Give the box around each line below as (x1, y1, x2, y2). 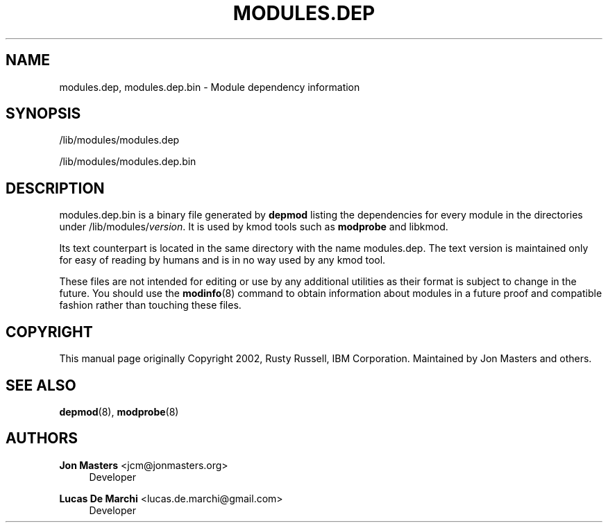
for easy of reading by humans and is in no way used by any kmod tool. (59, 254, 386, 266)
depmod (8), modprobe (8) (59, 405, 179, 418)
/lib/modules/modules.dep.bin (59, 155, 196, 168)
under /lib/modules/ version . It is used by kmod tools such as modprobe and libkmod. (59, 221, 448, 233)
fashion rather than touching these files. (59, 299, 242, 312)
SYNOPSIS (6, 105, 81, 123)
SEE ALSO (6, 376, 76, 394)
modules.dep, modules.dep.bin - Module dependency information (59, 80, 360, 93)
